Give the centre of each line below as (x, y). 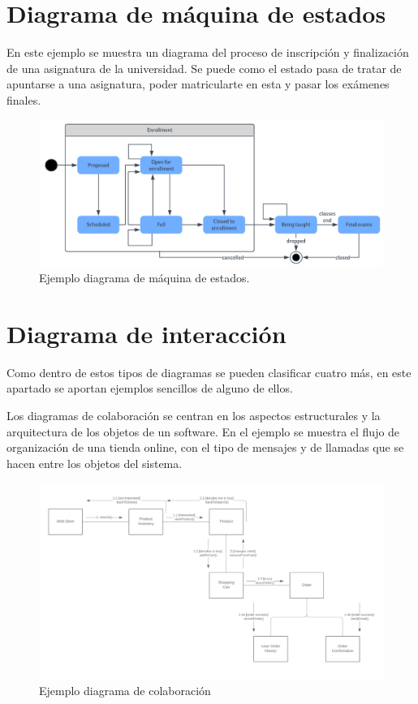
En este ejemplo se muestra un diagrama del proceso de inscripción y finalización (208, 52)
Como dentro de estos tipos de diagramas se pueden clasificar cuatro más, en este (209, 372)
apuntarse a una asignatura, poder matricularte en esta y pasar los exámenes (198, 84)
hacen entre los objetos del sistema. (95, 463)
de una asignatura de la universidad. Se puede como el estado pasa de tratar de (204, 68)
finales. (24, 99)
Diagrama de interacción (147, 333)
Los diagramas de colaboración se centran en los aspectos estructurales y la (194, 415)
